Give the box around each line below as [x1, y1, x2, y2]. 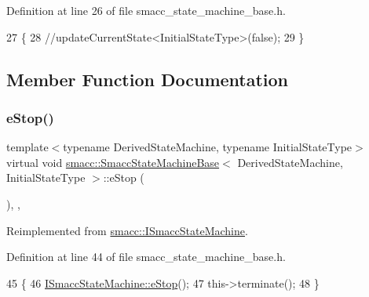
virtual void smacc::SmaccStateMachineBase [6, 154, 220, 170]
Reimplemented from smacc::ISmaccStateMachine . [6, 222, 248, 238]
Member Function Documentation [6, 67, 289, 91]
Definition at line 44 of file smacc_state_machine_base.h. [6, 248, 286, 265]
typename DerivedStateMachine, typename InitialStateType [63, 139, 353, 155]
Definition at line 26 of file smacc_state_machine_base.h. [6, 2, 286, 18]
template [6, 139, 49, 155]
